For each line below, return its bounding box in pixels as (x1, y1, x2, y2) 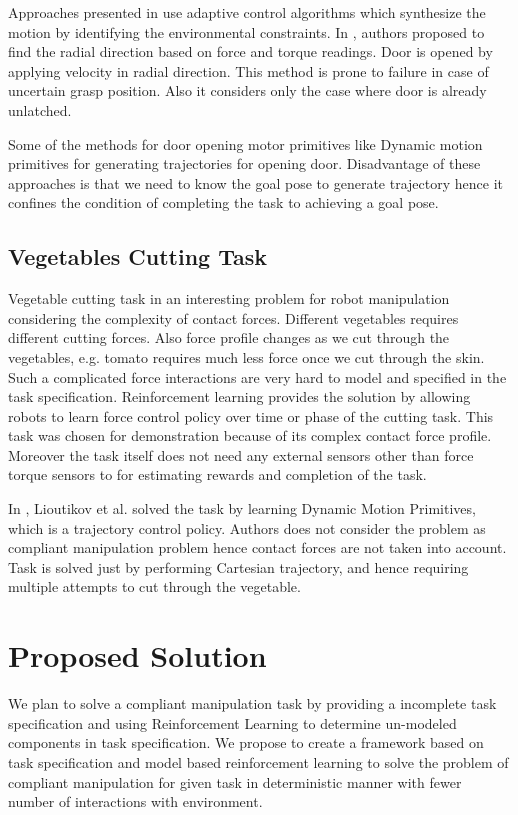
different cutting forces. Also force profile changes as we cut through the (8, 327, 450, 348)
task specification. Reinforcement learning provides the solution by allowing (8, 386, 471, 407)
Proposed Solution (8, 635, 267, 676)
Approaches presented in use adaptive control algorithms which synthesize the (8, 2, 486, 22)
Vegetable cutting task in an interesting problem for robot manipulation (8, 288, 450, 309)
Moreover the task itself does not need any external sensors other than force (8, 444, 474, 465)
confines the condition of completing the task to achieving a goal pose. (8, 192, 439, 213)
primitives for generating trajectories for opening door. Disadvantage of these (8, 153, 481, 174)
